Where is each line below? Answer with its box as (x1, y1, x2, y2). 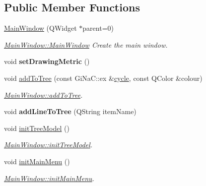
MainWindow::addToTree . (4, 89, 83, 100)
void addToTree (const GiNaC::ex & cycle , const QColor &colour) (4, 72, 203, 83)
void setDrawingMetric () (4, 56, 90, 66)
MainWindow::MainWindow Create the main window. (4, 39, 168, 50)
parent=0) (82, 23, 114, 33)
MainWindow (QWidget (4, 23, 77, 33)
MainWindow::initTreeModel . (4, 139, 93, 150)
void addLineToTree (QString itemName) (4, 106, 137, 117)
